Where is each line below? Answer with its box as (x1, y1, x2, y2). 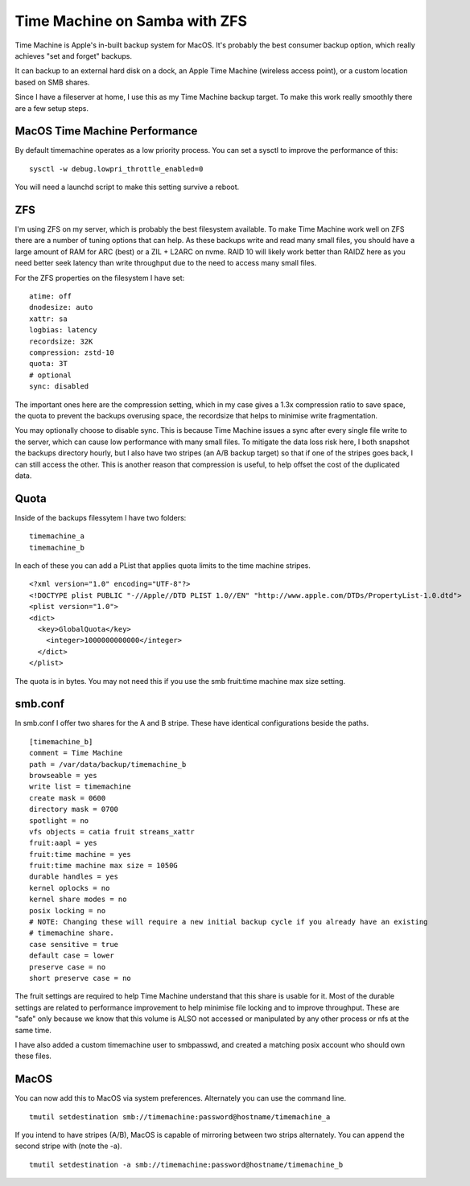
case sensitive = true (29, 940, 119, 949)
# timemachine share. (29, 929, 114, 937)
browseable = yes (29, 771, 97, 780)
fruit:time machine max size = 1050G (29, 861, 179, 871)
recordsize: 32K (29, 336, 93, 346)
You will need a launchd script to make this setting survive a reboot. (14, 182, 240, 192)
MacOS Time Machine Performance (14, 125, 198, 138)
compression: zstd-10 (29, 348, 114, 357)
